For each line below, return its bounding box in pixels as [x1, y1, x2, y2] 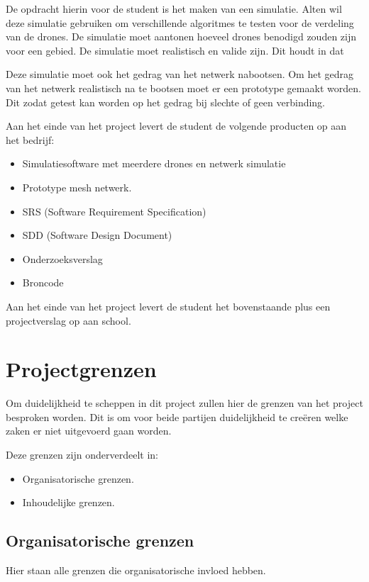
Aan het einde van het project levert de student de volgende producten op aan [6, 118, 347, 133]
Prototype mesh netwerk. [22, 179, 132, 194]
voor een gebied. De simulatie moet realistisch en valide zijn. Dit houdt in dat [6, 43, 344, 57]
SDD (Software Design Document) [22, 228, 172, 242]
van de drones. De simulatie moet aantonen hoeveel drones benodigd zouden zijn [6, 29, 357, 44]
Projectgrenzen [6, 354, 157, 384]
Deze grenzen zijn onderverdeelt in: [6, 447, 158, 461]
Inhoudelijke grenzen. [22, 495, 115, 510]
